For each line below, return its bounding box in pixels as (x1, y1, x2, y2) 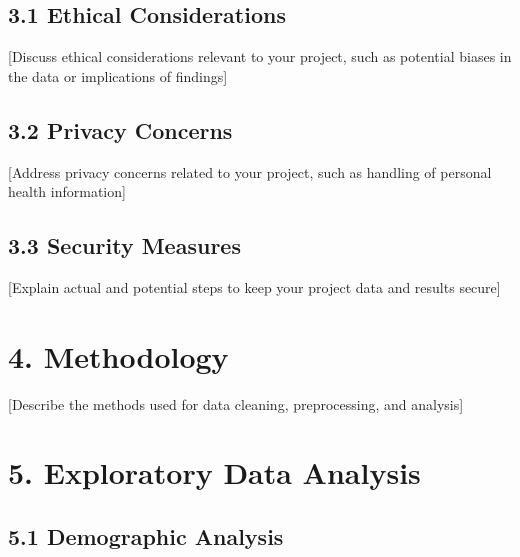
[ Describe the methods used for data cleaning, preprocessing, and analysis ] (8, 393, 464, 414)
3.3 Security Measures (8, 230, 241, 261)
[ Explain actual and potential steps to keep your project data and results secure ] (8, 276, 501, 297)
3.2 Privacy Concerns (8, 114, 233, 145)
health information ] (8, 181, 126, 202)
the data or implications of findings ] (8, 65, 228, 86)
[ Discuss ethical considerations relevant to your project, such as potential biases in (8, 46, 512, 67)
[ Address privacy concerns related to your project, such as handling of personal (8, 161, 492, 182)
